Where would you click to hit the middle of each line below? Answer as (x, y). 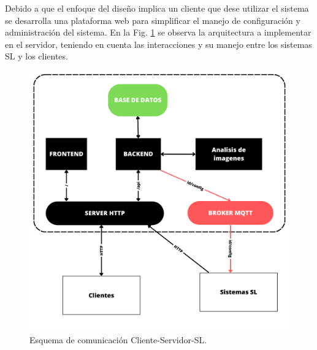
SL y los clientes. (36, 56)
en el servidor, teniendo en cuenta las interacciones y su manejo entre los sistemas (158, 44)
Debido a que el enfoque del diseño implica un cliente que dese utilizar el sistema (157, 8)
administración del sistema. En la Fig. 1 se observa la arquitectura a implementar (158, 32)
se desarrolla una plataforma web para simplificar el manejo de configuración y (153, 20)
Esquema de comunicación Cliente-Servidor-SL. (118, 339)
